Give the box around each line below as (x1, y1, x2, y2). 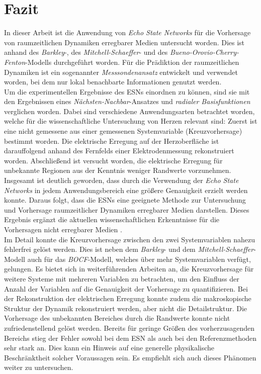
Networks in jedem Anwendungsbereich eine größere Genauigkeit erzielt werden (4, 184, 248, 195)
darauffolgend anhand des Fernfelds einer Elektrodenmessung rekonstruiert (4, 145, 234, 156)
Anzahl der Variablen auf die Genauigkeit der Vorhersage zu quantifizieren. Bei (4, 283, 248, 294)
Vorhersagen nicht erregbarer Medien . (4, 224, 122, 234)
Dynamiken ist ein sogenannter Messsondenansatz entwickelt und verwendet (4, 66, 238, 77)
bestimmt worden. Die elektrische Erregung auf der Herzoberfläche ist (4, 135, 219, 146)
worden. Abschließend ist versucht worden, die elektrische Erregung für (4, 155, 223, 165)
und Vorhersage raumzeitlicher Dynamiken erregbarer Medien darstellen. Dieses (4, 204, 249, 215)
